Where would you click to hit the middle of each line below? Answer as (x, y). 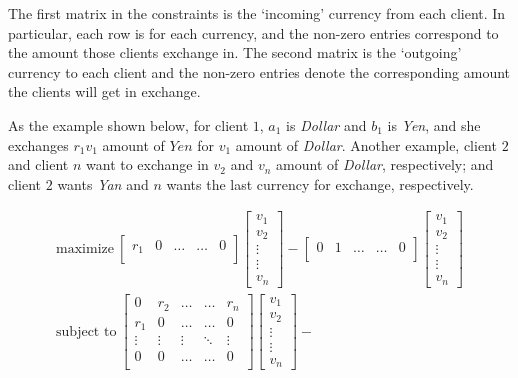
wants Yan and (103, 183)
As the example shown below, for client (128, 124)
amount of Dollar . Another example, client (366, 144)
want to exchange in (147, 164)
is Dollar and (326, 124)
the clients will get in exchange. (104, 91)
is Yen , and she (434, 124)
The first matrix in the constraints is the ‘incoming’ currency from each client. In (257, 13)
